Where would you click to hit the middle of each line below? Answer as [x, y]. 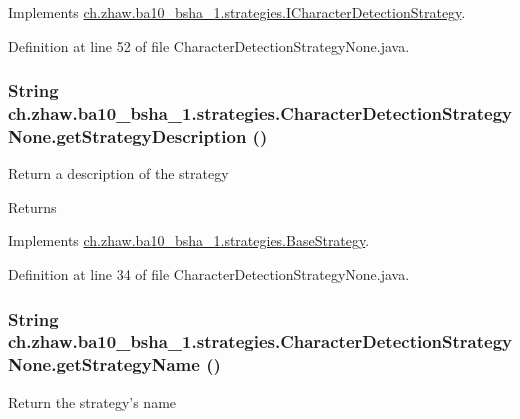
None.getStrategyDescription [127, 135]
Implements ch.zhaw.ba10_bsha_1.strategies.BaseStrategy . [189, 240]
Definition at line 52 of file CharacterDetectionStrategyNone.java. [209, 45]
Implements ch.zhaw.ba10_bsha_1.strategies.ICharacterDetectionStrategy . [237, 12]
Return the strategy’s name [92, 401]
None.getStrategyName [104, 364]
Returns [32, 206]
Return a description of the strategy [118, 173]
